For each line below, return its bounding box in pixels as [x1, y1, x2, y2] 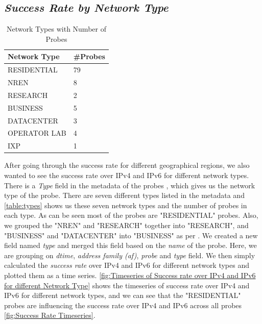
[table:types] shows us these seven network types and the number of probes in [4, 200, 247, 210]
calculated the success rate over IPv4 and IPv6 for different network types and [4, 260, 250, 270]
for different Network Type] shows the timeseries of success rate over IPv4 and [4, 280, 250, 290]
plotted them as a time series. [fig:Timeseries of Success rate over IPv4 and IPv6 [4, 269, 256, 280]
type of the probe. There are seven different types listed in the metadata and [4, 190, 245, 201]
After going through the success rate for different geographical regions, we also [4, 160, 250, 170]
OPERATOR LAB [8, 128, 66, 138]
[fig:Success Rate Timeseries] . [4, 310, 96, 320]
